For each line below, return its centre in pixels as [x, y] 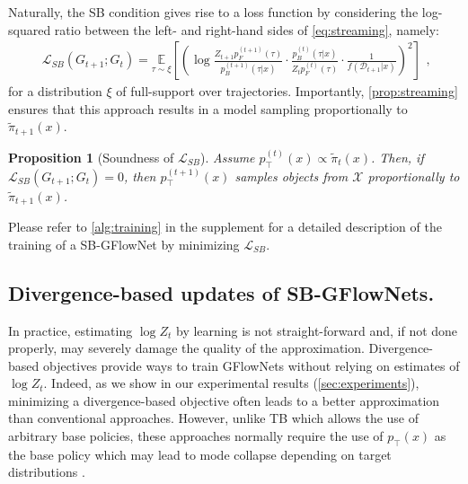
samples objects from [291, 176]
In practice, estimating [71, 330]
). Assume [228, 157]
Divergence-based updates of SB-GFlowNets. [221, 292]
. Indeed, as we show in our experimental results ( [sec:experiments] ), [231, 383]
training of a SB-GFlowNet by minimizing [124, 244]
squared [30, 29]
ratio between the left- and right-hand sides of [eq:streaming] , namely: [247, 29]
